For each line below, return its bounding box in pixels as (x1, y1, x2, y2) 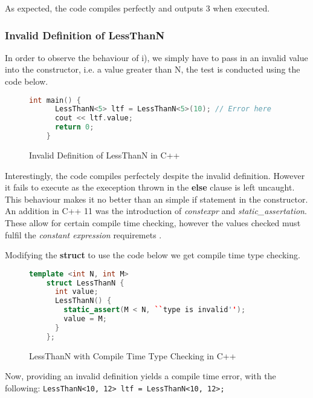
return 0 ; (54, 123, 94, 132)
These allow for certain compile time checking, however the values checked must (5, 216, 301, 229)
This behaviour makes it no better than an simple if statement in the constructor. (5, 192, 308, 205)
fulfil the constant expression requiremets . (5, 228, 162, 241)
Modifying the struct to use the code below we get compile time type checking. (5, 249, 300, 261)
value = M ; (63, 315, 107, 324)
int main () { (29, 96, 81, 105)
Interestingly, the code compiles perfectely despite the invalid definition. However (5, 169, 305, 181)
